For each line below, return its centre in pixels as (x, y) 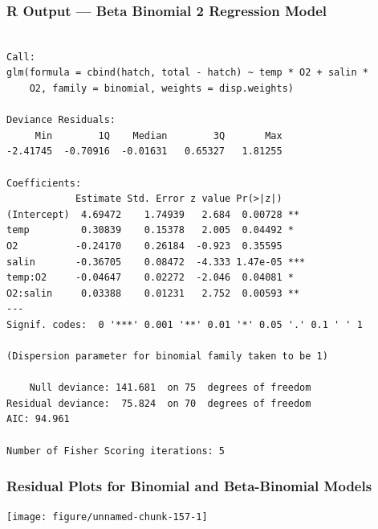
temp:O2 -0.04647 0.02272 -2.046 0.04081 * (150, 278)
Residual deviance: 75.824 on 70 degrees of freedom (159, 403)
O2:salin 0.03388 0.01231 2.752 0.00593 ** (153, 293)
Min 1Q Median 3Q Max (159, 135)
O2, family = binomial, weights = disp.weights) (161, 88)
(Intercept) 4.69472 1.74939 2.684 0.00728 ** (153, 214)
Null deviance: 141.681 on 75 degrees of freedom (170, 388)
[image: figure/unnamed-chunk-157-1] (107, 517)
